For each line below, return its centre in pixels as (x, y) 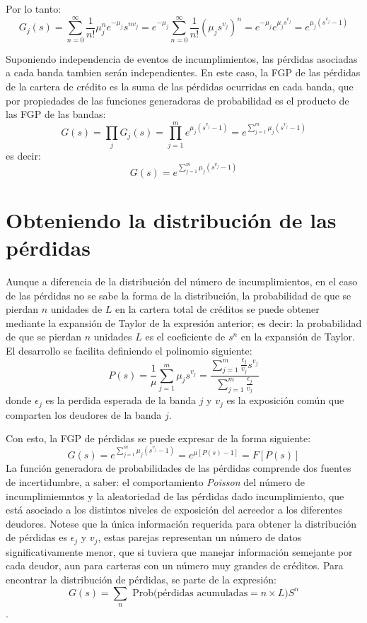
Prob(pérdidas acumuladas (190, 593)
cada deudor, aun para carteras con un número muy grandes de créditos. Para (175, 565)
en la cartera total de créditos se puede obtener (217, 309)
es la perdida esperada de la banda (121, 400)
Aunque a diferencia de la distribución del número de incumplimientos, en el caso (182, 281)
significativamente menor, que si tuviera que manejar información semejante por (179, 551)
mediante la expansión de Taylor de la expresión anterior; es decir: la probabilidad (184, 322)
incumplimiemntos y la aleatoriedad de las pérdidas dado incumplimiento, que (175, 496)
